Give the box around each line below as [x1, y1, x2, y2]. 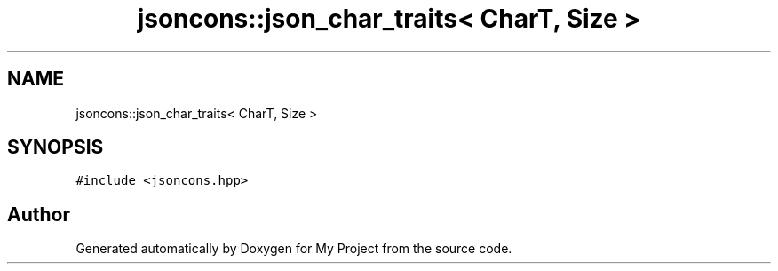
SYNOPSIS [7, 136, 104, 159]
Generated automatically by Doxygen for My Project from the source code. [75, 241, 512, 257]
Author [7, 203, 70, 226]
